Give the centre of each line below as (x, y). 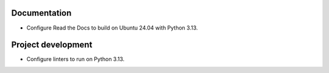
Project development (52, 45)
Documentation (41, 13)
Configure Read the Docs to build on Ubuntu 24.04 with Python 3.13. (112, 28)
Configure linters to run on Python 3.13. (76, 59)
